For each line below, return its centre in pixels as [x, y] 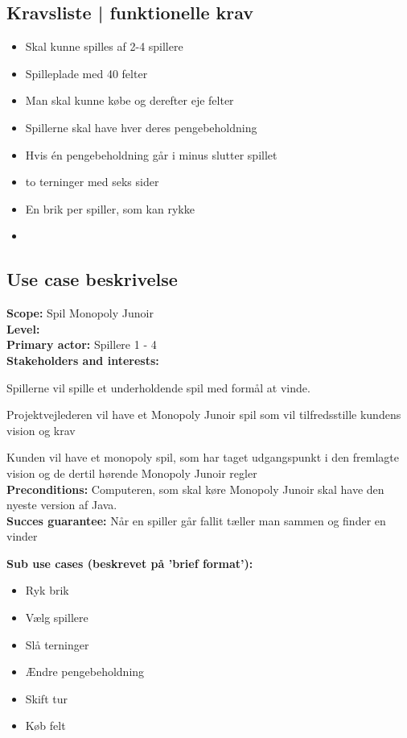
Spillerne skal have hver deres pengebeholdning [141, 127]
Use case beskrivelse [92, 279]
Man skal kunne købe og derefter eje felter [129, 100]
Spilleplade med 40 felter [86, 73]
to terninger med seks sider [92, 182]
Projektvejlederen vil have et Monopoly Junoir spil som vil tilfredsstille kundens [204, 415]
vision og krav [41, 430]
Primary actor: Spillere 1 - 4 [82, 344]
